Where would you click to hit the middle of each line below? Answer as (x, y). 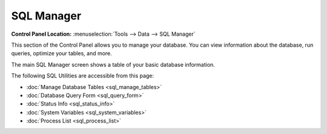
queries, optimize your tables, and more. (61, 53)
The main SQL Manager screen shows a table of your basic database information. (113, 64)
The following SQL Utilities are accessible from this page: (83, 76)
